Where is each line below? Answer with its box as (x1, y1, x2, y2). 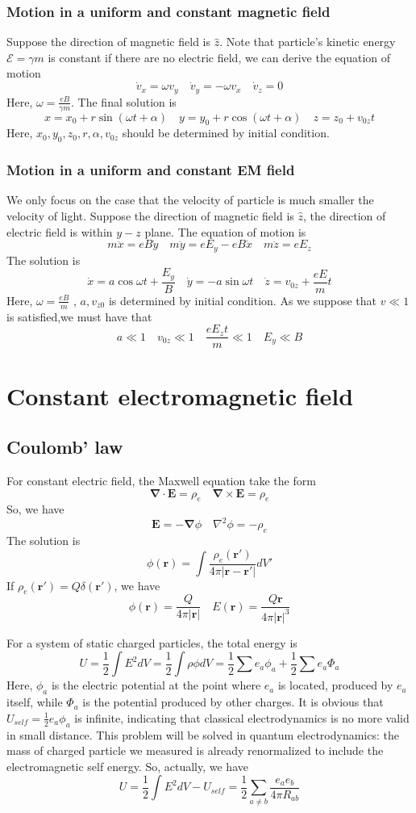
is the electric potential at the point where (51, 677, 261, 694)
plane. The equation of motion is (144, 223, 306, 240)
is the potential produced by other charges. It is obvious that (82, 694, 384, 710)
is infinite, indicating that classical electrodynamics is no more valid (74, 709, 410, 726)
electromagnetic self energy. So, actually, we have (6, 757, 248, 774)
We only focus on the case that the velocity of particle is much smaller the (6, 191, 374, 208)
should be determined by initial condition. (122, 124, 330, 141)
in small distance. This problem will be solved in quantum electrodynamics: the (6, 726, 399, 743)
